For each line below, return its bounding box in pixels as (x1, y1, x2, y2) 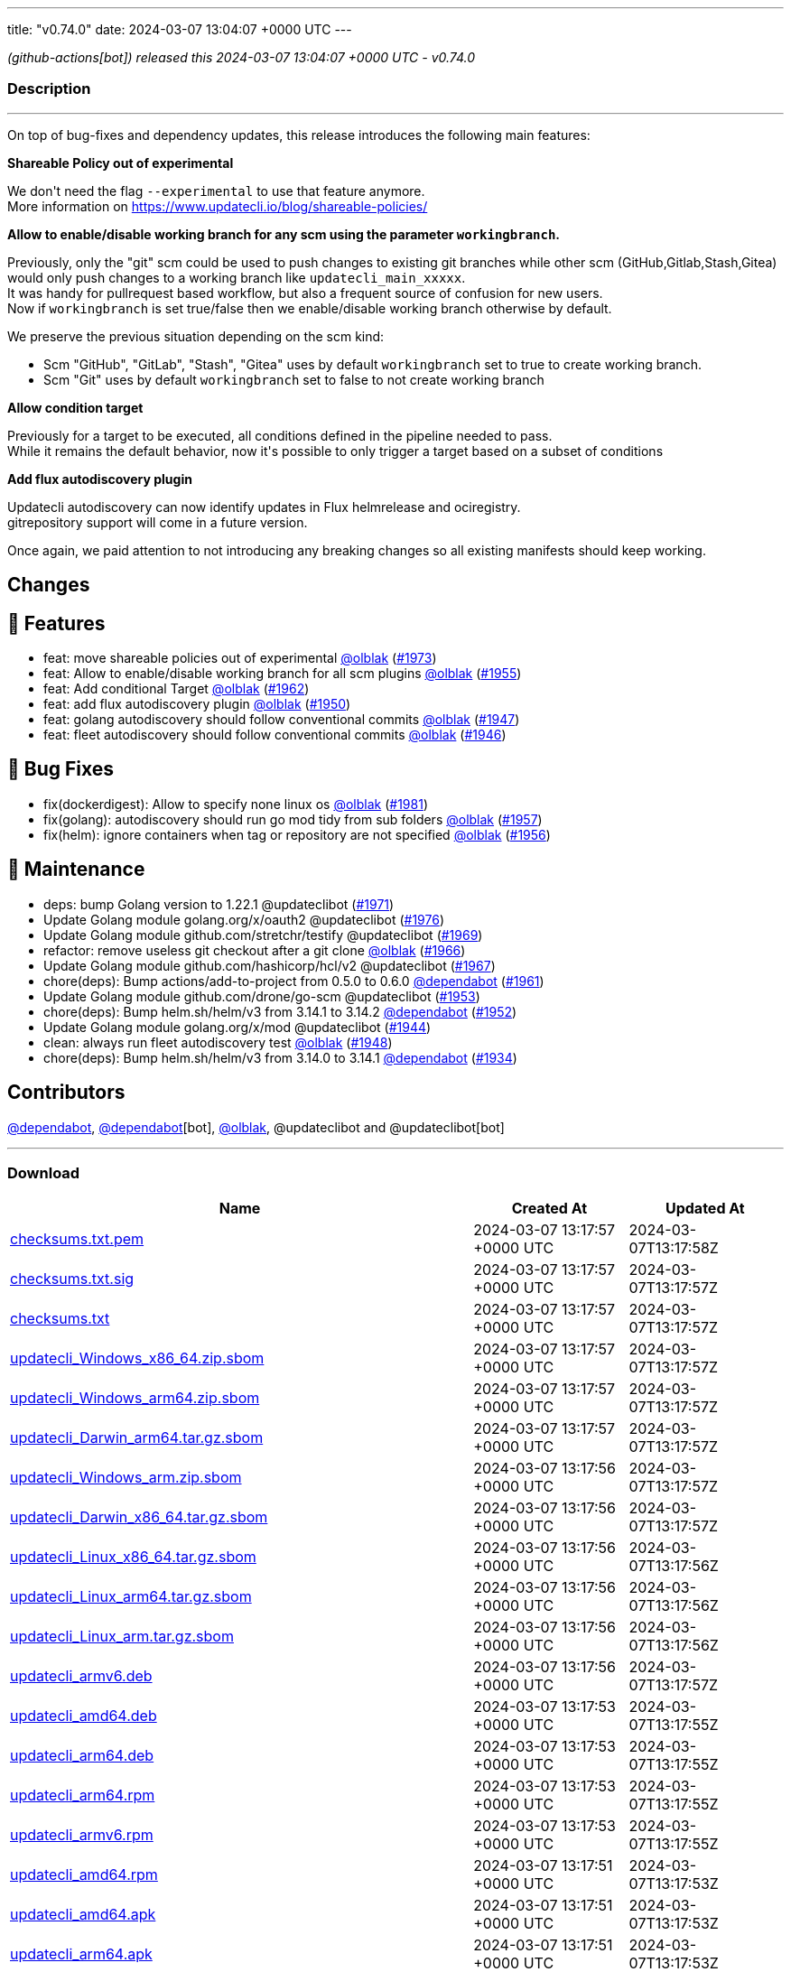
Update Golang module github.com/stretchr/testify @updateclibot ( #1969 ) (43, 926, 483, 943)
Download (7, 1163, 80, 1182)
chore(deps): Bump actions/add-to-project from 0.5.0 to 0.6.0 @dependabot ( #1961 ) (43, 972, 544, 989)
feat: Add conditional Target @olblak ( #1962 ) (43, 681, 310, 697)
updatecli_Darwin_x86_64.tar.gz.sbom (10, 1508, 268, 1527)
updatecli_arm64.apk (10, 1945, 153, 1964)
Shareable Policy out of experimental (7, 154, 234, 171)
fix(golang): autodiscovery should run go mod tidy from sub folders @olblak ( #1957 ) (43, 811, 543, 827)
